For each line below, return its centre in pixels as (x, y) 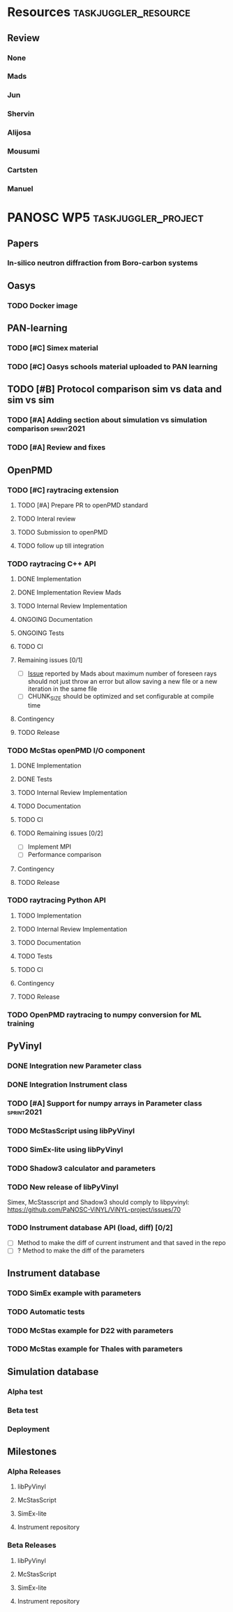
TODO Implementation (49, 916)
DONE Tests (35, 779)
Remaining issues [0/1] (50, 660)
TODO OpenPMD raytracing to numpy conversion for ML (105, 1015)
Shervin (21, 114)
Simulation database (53, 1372)
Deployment (29, 1429)
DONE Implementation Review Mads (69, 592)
